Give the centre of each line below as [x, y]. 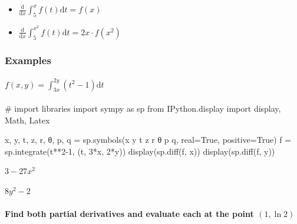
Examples [28, 60]
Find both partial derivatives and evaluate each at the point [129, 214]
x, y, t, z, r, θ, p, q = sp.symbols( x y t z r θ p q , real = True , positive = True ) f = [148, 140]
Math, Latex [27, 120]
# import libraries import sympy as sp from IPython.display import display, [143, 108]
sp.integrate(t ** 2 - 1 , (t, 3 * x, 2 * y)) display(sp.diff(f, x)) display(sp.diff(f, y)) [140, 151]
